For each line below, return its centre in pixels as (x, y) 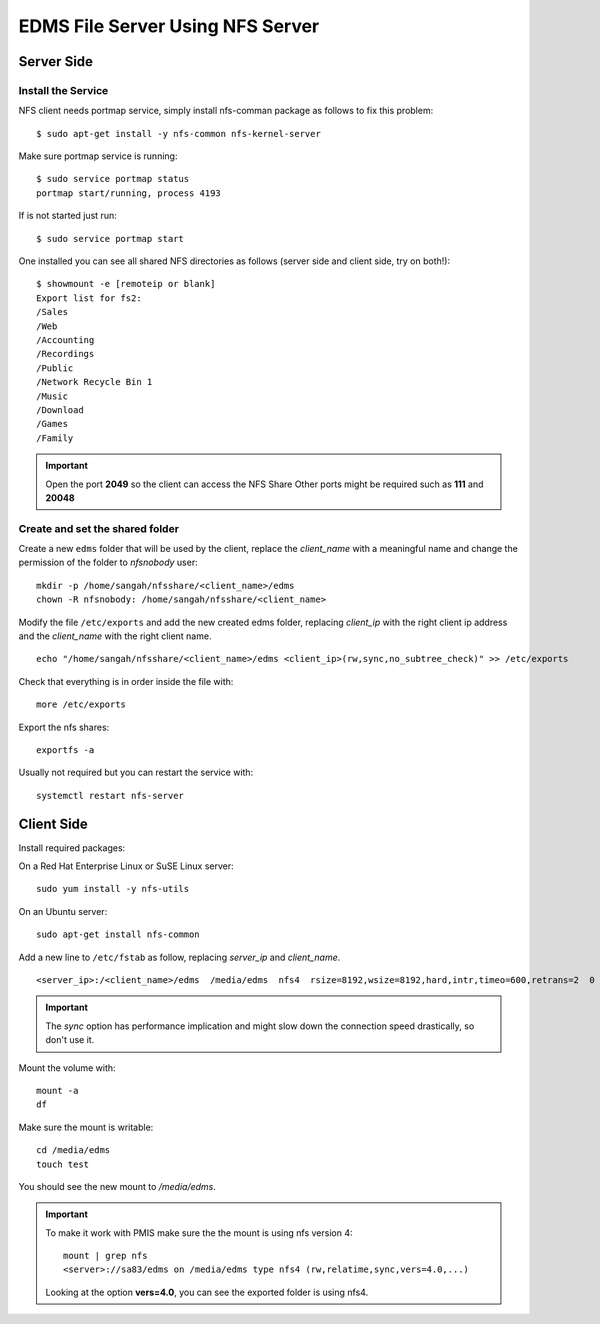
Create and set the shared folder (99, 528)
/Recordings (65, 354)
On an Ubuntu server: (63, 911)
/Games (52, 424)
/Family (55, 438)
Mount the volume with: (67, 1067)
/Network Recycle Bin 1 (94, 382)
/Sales (52, 312)
